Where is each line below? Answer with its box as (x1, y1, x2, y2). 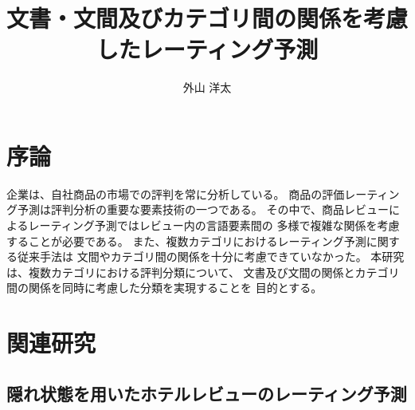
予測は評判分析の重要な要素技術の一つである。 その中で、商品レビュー (17, 201, 389, 218)
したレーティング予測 (96, 33, 319, 65)
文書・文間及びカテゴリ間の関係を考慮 (6, 2, 409, 34)
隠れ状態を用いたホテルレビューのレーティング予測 (6, 380, 407, 405)
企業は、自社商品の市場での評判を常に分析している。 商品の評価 (6, 185, 345, 202)
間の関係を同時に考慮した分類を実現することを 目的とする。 (6, 279, 323, 296)
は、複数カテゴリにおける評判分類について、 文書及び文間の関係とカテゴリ (6, 263, 400, 280)
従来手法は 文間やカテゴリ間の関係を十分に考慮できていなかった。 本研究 (17, 248, 405, 265)
